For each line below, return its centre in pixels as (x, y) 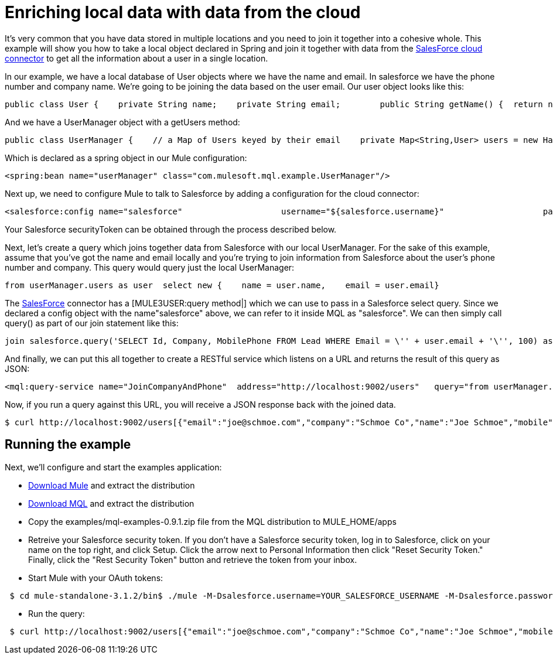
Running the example (68, 445)
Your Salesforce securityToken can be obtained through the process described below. (171, 229)
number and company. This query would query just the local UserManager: (150, 267)
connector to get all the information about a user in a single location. (136, 58)
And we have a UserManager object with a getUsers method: (122, 122)
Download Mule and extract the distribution (112, 485)
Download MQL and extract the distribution (111, 503)
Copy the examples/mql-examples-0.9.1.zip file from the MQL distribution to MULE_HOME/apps (212, 521)
